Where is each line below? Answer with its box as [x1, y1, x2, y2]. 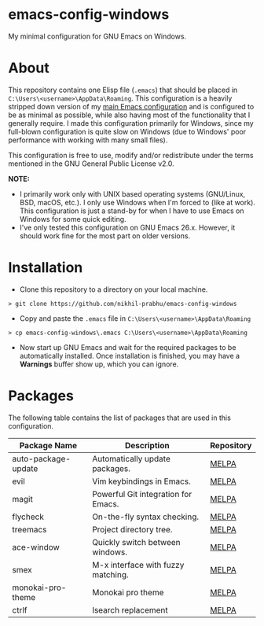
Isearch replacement [91, 604, 168, 615]
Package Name [19, 440, 77, 451]
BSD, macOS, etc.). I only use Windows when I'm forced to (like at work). [19, 197, 255, 207]
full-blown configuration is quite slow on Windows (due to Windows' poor [8, 127, 247, 136]
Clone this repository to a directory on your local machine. [19, 285, 208, 294]
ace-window [12, 541, 60, 552]
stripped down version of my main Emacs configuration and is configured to [8, 101, 255, 111]
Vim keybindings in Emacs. [91, 476, 191, 487]
